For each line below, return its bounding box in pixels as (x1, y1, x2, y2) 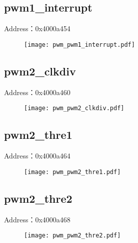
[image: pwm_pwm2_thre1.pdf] (24, 168, 121, 176)
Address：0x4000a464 (4, 150, 70, 161)
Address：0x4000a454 (4, 23, 70, 34)
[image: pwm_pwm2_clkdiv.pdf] (24, 105, 124, 112)
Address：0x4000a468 (4, 214, 70, 224)
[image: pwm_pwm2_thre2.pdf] (24, 232, 121, 239)
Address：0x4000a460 (4, 87, 70, 97)
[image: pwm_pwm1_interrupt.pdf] (24, 41, 135, 48)
